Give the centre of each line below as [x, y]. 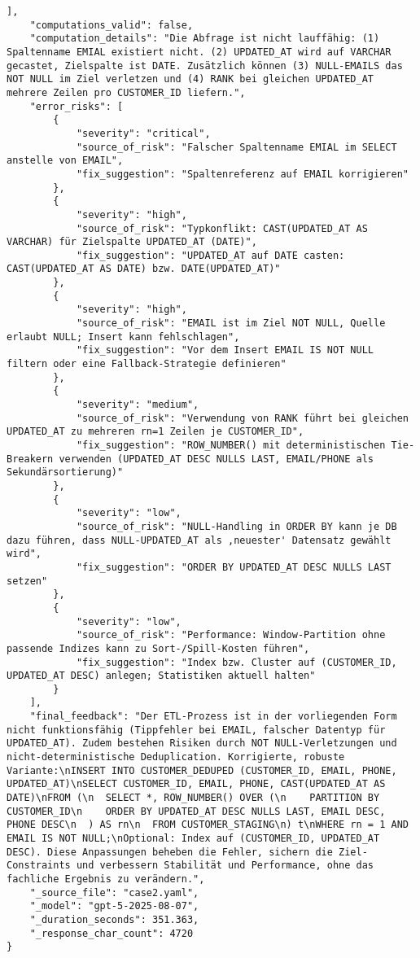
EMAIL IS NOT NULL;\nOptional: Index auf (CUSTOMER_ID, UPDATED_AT [193, 839]
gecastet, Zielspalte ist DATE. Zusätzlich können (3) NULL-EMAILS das [205, 66]
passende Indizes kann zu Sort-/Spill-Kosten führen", [158, 648]
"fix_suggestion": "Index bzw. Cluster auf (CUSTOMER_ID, [236, 662]
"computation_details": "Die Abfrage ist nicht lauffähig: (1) [205, 39]
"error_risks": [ [77, 106]
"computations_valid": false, [112, 25]
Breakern [30, 459]
